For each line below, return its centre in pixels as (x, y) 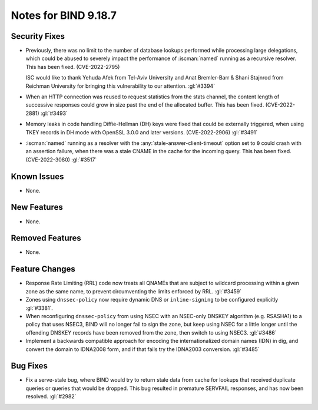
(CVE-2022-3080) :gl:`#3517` (61, 160)
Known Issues (37, 176)
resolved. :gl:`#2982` (51, 396)
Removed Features (46, 238)
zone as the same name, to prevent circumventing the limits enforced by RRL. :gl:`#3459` (134, 291)
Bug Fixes (29, 366)
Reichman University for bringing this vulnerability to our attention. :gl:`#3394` (120, 86)
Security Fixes (38, 36)
